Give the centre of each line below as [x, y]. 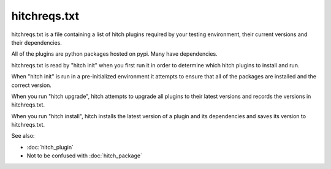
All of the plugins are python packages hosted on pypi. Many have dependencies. [114, 54]
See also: [23, 136]
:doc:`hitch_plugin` [50, 147]
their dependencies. [37, 42]
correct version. [32, 85]
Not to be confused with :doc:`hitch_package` [84, 156]
